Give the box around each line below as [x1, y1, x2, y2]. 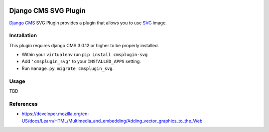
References [9, 100, 38, 107]
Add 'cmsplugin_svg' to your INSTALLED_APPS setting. [21, 59, 141, 65]
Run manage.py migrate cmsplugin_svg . [21, 65, 114, 71]
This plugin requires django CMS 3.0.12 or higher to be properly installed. [9, 42, 159, 48]
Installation [9, 32, 37, 39]
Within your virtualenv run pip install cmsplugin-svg [21, 52, 148, 58]
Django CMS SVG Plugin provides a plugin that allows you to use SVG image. [9, 20, 167, 26]
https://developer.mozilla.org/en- [21, 111, 90, 117]
